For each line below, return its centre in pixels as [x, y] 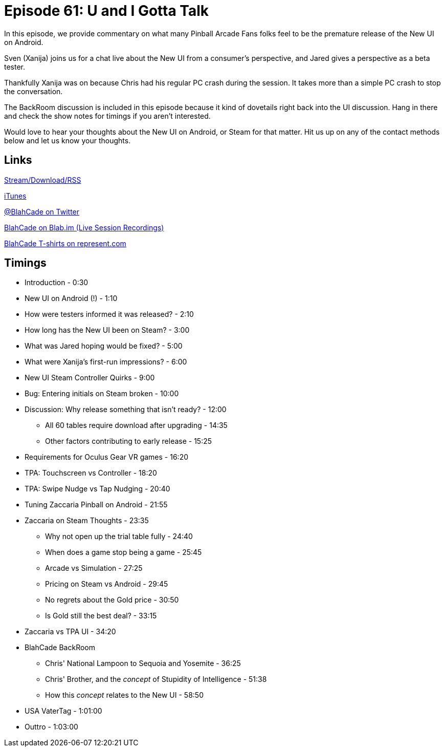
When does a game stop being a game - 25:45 [124, 552]
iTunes [15, 196]
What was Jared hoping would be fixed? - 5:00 [104, 346]
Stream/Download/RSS [43, 180]
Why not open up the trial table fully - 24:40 [119, 537]
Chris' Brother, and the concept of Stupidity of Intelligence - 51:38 [156, 679]
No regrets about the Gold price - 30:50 [112, 600]
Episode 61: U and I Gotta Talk [107, 11]
